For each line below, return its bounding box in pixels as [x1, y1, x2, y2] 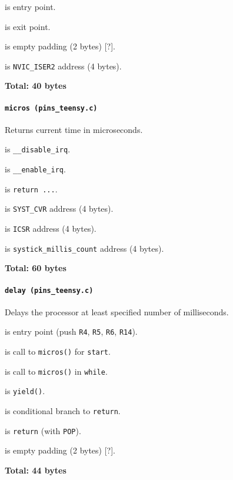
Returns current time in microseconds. [5, 123, 143, 135]
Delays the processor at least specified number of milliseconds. [5, 305, 229, 318]
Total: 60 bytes [5, 262, 66, 274]
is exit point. [5, 20, 51, 32]
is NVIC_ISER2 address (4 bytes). [5, 59, 122, 72]
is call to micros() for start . [5, 345, 111, 358]
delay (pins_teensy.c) [5, 286, 94, 295]
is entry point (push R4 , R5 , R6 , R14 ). [5, 325, 138, 338]
